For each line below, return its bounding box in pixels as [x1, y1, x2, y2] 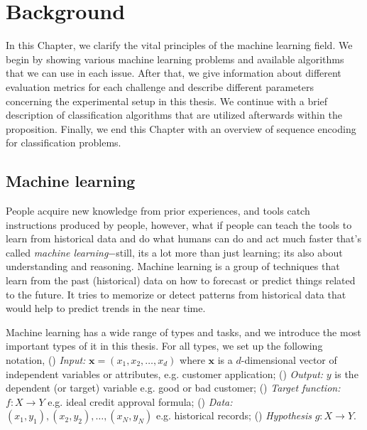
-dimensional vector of [241, 353, 337, 367]
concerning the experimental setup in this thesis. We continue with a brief [6, 93, 328, 108]
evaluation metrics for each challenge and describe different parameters [6, 79, 314, 94]
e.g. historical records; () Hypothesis [155, 408, 312, 423]
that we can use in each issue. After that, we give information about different [6, 65, 341, 80]
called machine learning [6, 244, 109, 259]
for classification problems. [6, 135, 121, 150]
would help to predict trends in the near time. [6, 301, 206, 316]
